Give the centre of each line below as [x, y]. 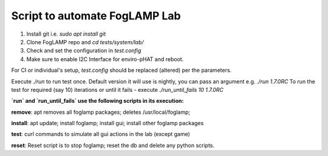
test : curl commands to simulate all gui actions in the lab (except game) [101, 134]
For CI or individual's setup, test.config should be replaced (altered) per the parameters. [121, 70]
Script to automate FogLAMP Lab [96, 16]
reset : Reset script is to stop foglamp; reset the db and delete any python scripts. [113, 145]
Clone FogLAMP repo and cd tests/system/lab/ [85, 42]
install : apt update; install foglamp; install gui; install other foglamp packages [108, 123]
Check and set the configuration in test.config [84, 51]
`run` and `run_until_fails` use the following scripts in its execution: [97, 101]
